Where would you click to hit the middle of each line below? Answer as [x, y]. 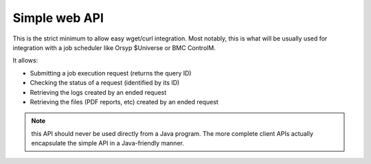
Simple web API [58, 18]
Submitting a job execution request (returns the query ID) [111, 73]
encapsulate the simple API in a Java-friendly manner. [108, 143]
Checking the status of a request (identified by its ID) [105, 83]
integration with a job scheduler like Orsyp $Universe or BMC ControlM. [114, 47]
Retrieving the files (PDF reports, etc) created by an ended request [124, 102]
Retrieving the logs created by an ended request [98, 92]
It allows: [25, 60]
